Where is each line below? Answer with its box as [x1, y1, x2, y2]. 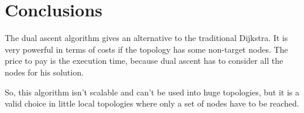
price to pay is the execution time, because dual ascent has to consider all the [5, 54, 283, 67]
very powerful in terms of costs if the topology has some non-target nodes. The [5, 43, 288, 55]
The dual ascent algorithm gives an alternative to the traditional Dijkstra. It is [5, 32, 288, 44]
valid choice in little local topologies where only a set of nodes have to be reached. [5, 97, 299, 109]
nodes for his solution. [5, 66, 84, 78]
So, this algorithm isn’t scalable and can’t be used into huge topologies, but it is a [5, 85, 299, 98]
